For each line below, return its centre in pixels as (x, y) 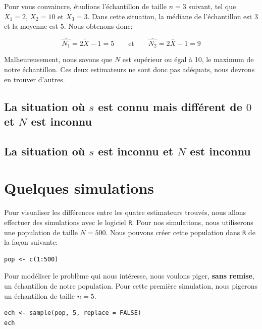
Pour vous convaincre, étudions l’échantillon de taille (86, 6)
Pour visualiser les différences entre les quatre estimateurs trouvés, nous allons (125, 212)
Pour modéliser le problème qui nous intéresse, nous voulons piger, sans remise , (129, 276)
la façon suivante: (31, 242)
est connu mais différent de (170, 106)
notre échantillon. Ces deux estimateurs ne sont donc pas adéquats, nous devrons (129, 69)
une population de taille (41, 232)
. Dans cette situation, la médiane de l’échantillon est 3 (173, 16)
